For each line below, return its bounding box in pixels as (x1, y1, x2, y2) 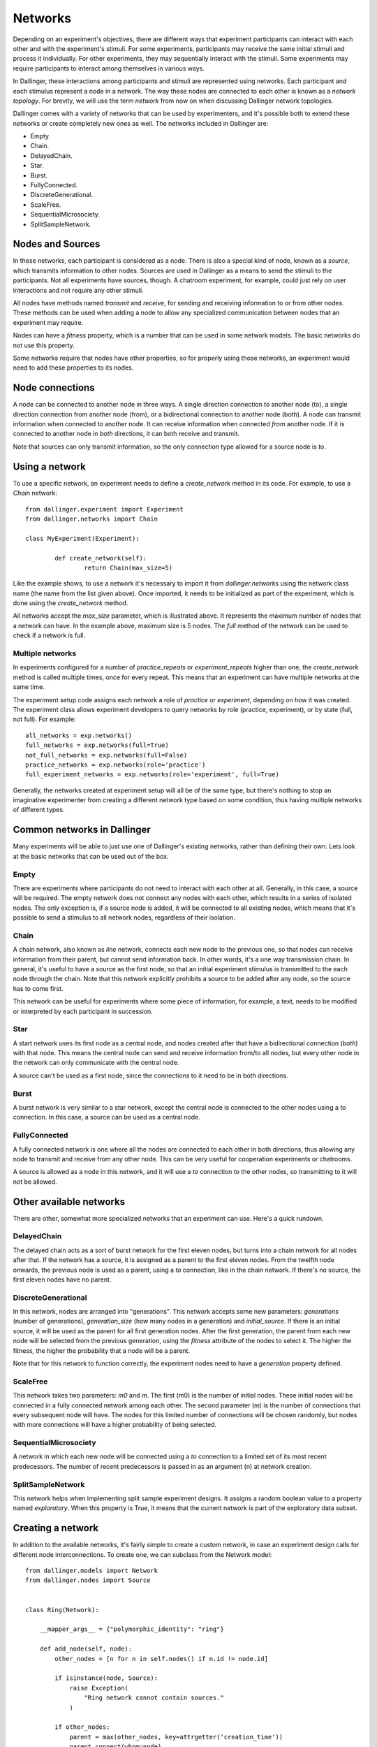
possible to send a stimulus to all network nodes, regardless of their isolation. (13, 913, 235, 922)
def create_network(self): (54, 554, 147, 562)
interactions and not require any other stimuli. (13, 286, 144, 294)
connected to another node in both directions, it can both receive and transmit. (13, 430, 240, 438)
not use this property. (13, 341, 75, 349)
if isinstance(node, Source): (54, 1674, 158, 1682)
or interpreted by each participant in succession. (13, 1007, 153, 1015)
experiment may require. (13, 318, 84, 326)
